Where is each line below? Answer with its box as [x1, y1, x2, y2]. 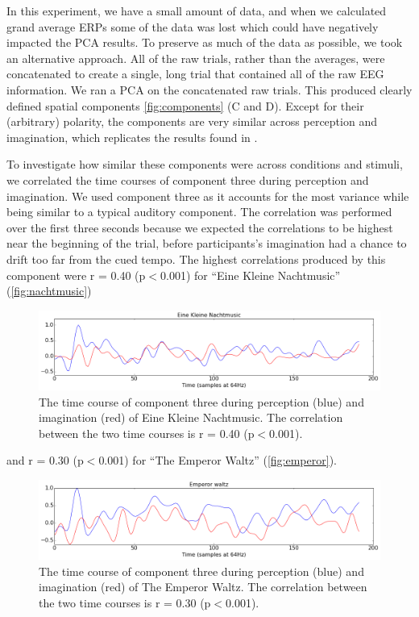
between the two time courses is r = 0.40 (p [39, 424, 255, 441]
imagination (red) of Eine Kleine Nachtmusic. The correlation [39, 409, 343, 426]
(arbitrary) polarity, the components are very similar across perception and [6, 113, 377, 130]
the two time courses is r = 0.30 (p [39, 594, 211, 611]
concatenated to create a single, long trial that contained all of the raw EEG [6, 65, 384, 82]
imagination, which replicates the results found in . [6, 128, 258, 145]
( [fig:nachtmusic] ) [6, 282, 92, 299]
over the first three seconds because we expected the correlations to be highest [6, 219, 393, 236]
